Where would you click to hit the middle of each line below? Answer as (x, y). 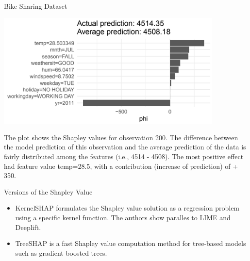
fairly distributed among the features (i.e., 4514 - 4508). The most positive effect (124, 156)
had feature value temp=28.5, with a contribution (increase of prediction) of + (121, 166)
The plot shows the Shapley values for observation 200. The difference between (121, 137)
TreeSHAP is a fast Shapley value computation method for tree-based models (131, 243)
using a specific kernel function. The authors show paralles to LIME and (123, 217)
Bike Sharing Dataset (36, 6)
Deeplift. (28, 227)
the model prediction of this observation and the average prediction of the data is (125, 147)
